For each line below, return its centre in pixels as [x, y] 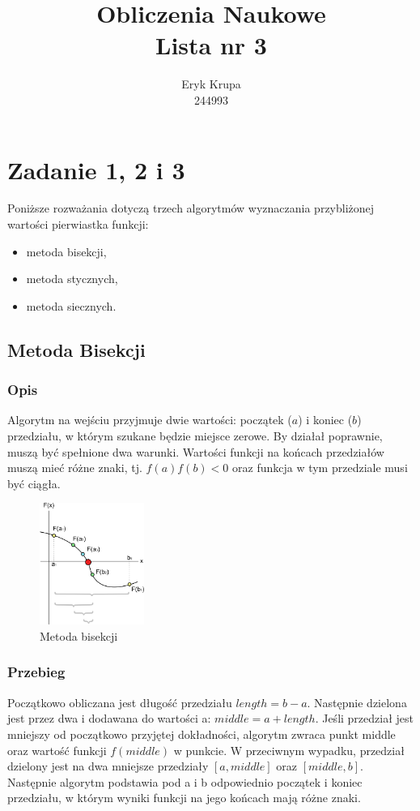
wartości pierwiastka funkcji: [78, 224]
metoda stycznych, [72, 279]
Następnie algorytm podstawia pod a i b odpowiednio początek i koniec [185, 781]
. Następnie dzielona [357, 702]
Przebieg [36, 672]
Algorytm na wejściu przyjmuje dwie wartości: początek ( [150, 420]
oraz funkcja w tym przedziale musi [320, 468]
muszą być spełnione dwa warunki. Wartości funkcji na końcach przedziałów [196, 451]
